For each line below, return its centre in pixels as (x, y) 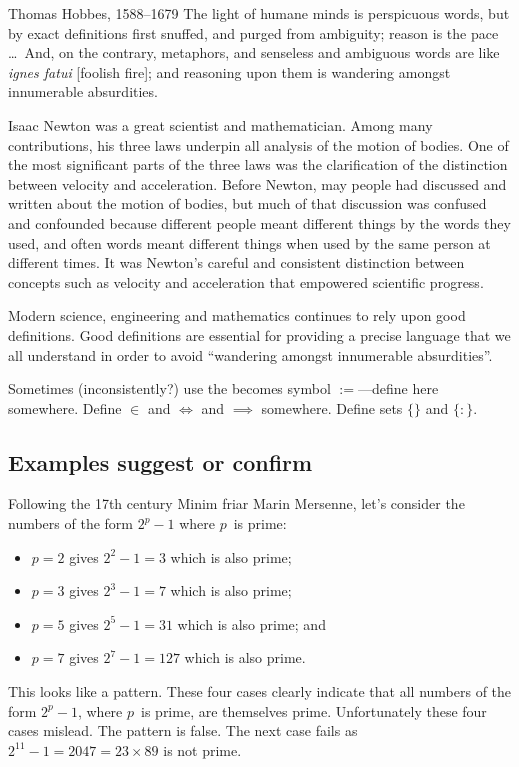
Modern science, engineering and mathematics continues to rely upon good (237, 315)
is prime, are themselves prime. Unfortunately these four (314, 710)
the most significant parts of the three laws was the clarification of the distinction (258, 164)
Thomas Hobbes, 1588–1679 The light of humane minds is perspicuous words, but (259, 13)
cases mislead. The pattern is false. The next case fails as (183, 730)
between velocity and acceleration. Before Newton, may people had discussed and (257, 183)
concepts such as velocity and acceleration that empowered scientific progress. (246, 281)
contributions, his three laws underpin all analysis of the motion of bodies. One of (258, 144)
